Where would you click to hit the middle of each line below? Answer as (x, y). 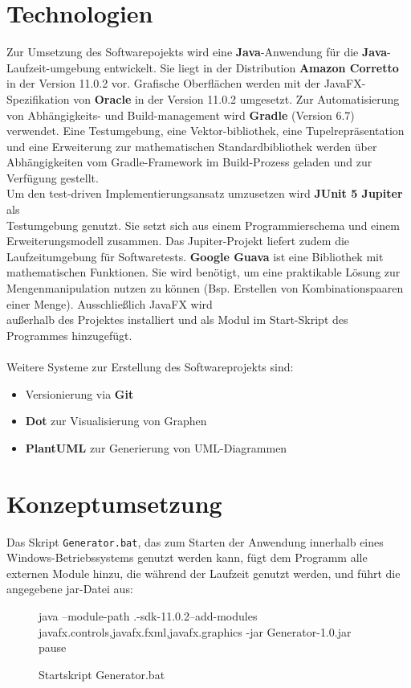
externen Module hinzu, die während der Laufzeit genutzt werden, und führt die (203, 573)
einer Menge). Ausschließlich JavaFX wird (110, 303)
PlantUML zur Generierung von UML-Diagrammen (156, 447)
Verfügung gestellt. (53, 177)
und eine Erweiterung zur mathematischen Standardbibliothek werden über (192, 146)
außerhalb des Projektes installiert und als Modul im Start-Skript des (177, 319)
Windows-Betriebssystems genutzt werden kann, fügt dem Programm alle (187, 557)
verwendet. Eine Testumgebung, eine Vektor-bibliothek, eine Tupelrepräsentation (205, 131)
